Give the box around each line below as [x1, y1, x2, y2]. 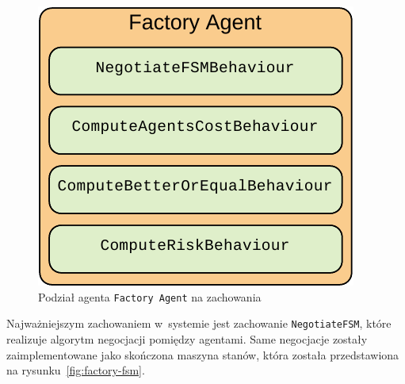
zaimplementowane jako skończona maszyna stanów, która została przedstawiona [6, 346, 399, 363]
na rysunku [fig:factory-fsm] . [6, 362, 145, 378]
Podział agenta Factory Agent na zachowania [38, 288, 262, 305]
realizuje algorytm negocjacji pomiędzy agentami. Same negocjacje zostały [6, 330, 368, 347]
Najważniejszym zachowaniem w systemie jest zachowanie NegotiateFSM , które [6, 315, 392, 332]
